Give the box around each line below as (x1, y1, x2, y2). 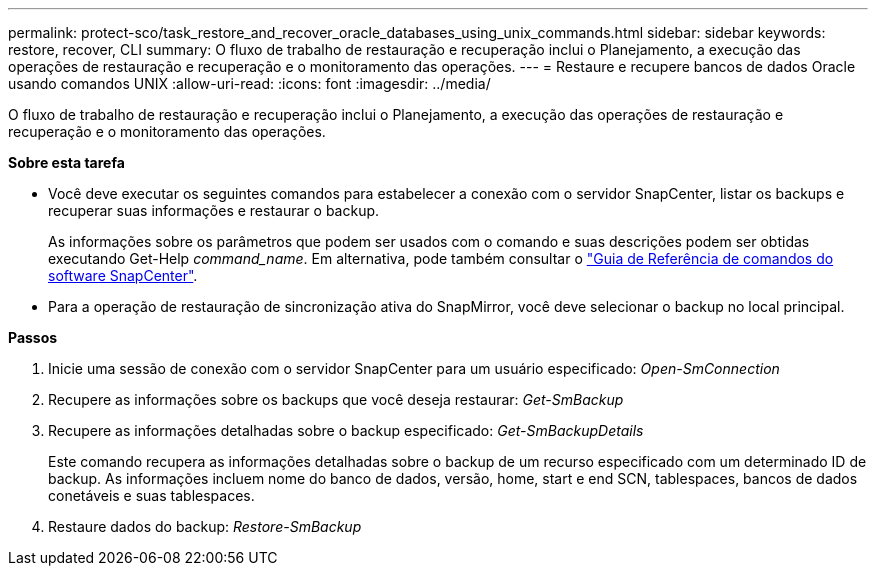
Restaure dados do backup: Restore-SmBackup (48, 518, 362, 535)
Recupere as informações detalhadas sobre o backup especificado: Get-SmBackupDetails (48, 422, 644, 439)
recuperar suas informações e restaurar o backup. (48, 202, 380, 219)
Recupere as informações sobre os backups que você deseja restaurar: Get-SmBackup (48, 391, 624, 408)
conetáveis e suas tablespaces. (48, 487, 255, 504)
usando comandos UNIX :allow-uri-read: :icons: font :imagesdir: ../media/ (8, 75, 491, 92)
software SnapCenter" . (48, 267, 198, 284)
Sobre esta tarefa (8, 154, 125, 171)
